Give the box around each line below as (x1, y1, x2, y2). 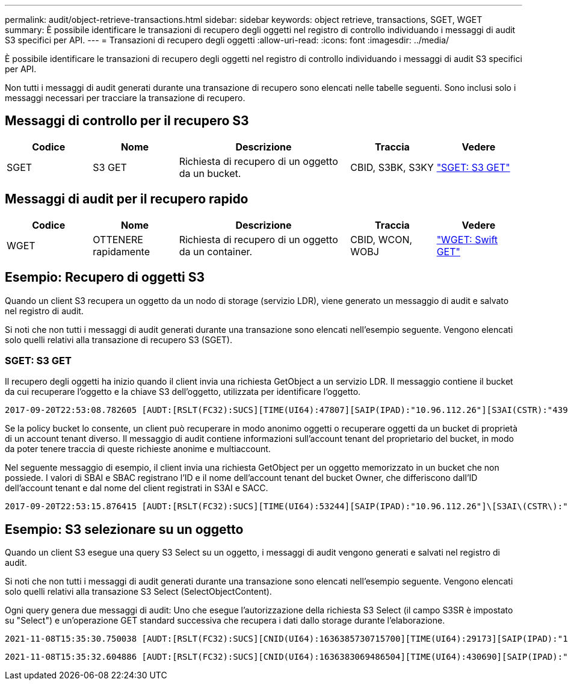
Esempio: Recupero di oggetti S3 (5, 270, 205, 285)
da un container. (179, 245, 253, 258)
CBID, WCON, (350, 233, 413, 246)
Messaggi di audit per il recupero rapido (5, 191, 248, 207)
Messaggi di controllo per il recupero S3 (5, 113, 249, 129)
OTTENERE (93, 233, 143, 246)
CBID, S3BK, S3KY (350, 161, 434, 173)
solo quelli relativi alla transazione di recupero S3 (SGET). (5, 334, 232, 345)
